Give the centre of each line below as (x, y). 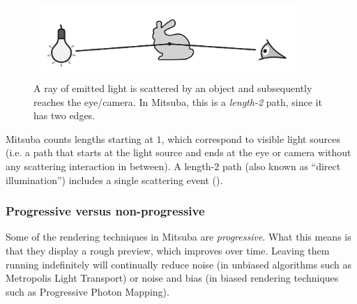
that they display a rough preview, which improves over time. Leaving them (168, 250)
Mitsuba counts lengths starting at (79, 138)
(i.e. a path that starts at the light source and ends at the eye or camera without (178, 152)
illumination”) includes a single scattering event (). (114, 180)
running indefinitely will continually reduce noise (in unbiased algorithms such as (179, 264)
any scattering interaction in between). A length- (110, 166)
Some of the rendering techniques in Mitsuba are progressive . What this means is (178, 237)
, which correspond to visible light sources (251, 138)
